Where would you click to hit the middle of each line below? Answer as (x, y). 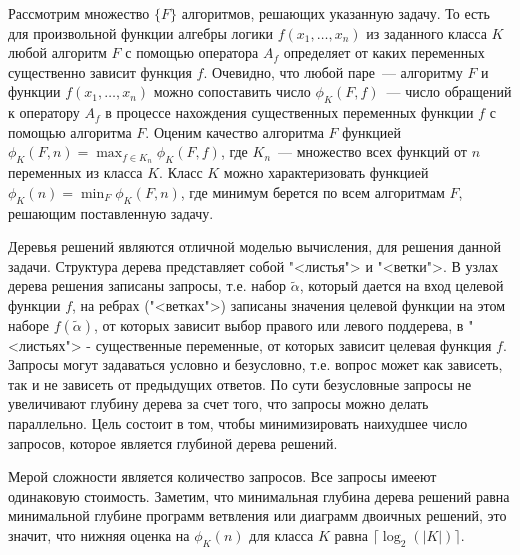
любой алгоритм (57, 52)
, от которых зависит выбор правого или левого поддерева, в (279, 324)
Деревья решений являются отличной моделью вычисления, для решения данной (255, 246)
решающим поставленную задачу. (111, 212)
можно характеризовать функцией (326, 172)
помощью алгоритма (70, 131)
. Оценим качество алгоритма (234, 131)
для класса (281, 534)
